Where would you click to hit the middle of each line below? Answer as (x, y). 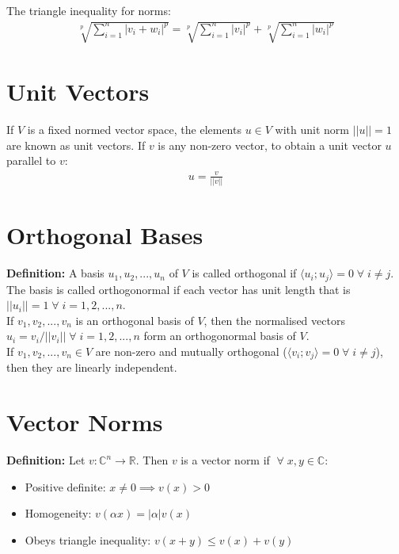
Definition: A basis (55, 273)
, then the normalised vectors (274, 320)
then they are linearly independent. (92, 367)
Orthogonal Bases (105, 235)
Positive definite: (65, 486)
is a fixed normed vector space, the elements (134, 130)
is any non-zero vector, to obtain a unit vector (270, 145)
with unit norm (312, 130)
